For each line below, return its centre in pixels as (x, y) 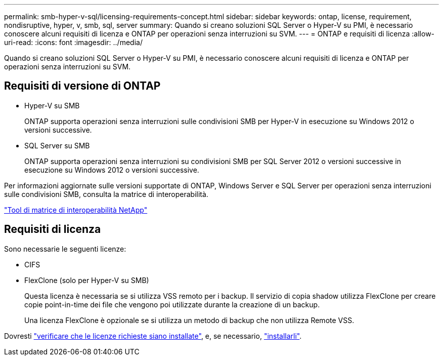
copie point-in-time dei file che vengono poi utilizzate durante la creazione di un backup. (172, 304)
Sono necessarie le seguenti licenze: (65, 249)
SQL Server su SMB (57, 145)
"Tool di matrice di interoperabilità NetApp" (76, 210)
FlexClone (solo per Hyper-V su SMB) (87, 280)
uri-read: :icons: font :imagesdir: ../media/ (73, 42)
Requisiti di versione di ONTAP (82, 86)
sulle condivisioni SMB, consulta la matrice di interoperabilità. (106, 194)
